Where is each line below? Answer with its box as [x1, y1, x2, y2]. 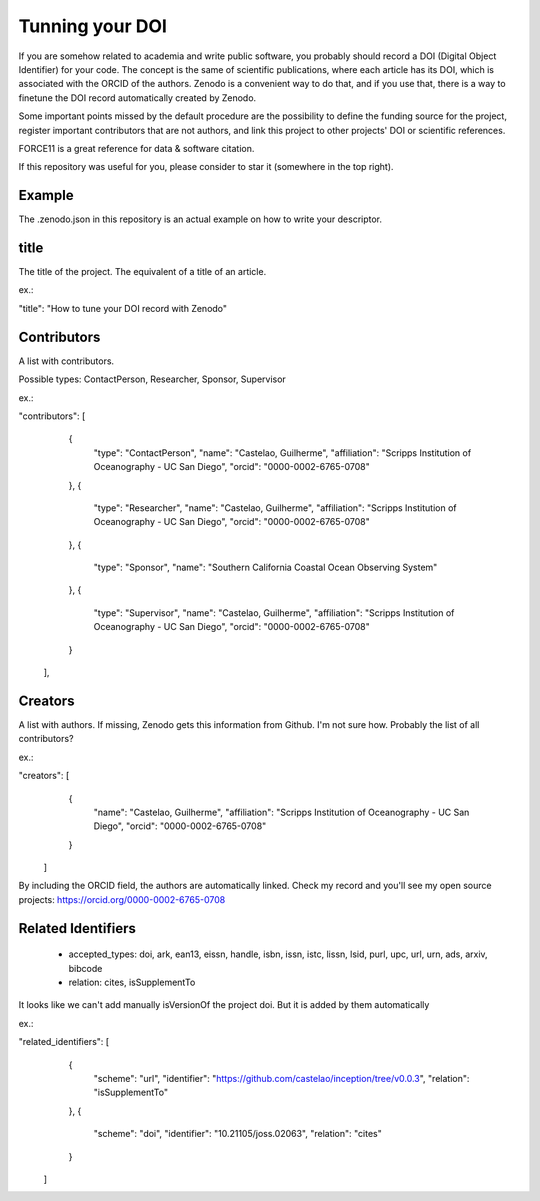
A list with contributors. [18, 355, 115, 367]
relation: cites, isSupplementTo [68, 976, 196, 989]
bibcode [68, 962, 103, 974]
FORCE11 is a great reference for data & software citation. [18, 142, 255, 154]
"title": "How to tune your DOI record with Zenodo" [18, 302, 228, 314]
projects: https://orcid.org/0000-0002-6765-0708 [18, 893, 226, 905]
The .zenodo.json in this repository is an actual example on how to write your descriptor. [18, 213, 383, 225]
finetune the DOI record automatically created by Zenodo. [18, 91, 257, 104]
